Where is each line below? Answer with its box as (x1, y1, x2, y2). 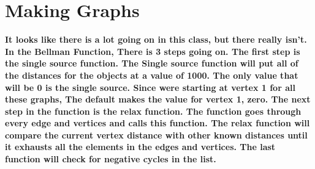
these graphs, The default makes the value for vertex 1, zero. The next (5, 93, 311, 106)
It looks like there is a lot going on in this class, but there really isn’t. (5, 33, 307, 46)
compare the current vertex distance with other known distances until (5, 128, 308, 141)
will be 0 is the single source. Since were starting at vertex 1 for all (5, 81, 295, 93)
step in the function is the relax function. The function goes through (5, 104, 302, 117)
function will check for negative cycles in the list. (5, 153, 216, 165)
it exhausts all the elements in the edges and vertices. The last (5, 140, 276, 153)
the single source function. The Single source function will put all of (5, 57, 298, 70)
